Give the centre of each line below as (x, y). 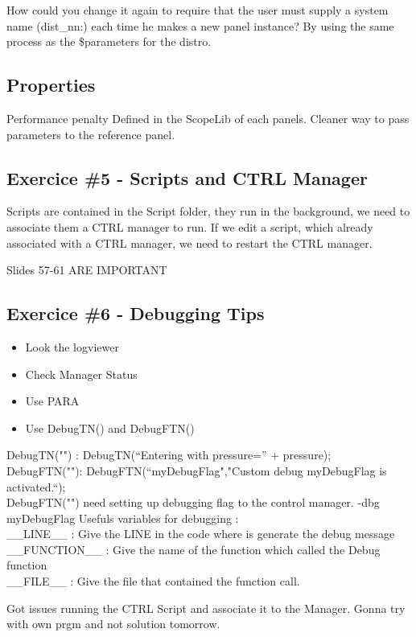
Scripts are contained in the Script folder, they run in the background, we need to (208, 211)
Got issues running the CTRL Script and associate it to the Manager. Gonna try (206, 608)
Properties (51, 85)
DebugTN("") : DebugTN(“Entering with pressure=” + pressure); (169, 455)
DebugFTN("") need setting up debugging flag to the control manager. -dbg (193, 502)
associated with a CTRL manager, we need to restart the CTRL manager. (189, 242)
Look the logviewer (72, 346)
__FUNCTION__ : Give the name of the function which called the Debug (194, 549)
